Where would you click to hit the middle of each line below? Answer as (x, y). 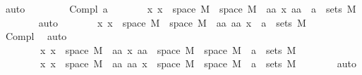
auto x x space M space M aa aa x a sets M (172, 22)
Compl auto (36, 36)
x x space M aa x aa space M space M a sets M (168, 49)
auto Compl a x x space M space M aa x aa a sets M (181, 8)
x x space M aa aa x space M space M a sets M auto (198, 63)
